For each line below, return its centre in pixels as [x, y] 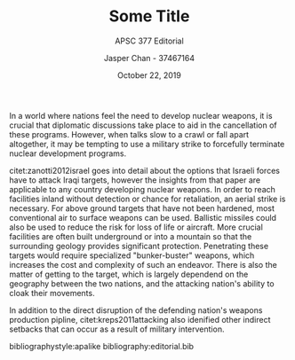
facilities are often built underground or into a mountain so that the [131, 236]
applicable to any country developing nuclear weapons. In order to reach [142, 189]
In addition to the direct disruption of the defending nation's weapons [136, 310]
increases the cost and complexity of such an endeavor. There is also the [143, 264]
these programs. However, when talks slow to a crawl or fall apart [129, 134]
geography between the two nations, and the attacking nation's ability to [142, 283]
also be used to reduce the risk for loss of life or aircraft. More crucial [136, 227]
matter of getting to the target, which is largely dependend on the [129, 274]
